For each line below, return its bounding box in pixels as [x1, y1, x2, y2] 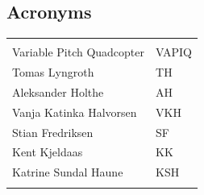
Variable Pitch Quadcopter [12, 44, 145, 60]
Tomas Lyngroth [12, 64, 94, 81]
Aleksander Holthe [12, 83, 104, 100]
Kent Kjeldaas [12, 143, 83, 160]
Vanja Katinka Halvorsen [12, 103, 137, 120]
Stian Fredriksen [12, 123, 94, 140]
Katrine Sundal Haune [12, 164, 123, 180]
